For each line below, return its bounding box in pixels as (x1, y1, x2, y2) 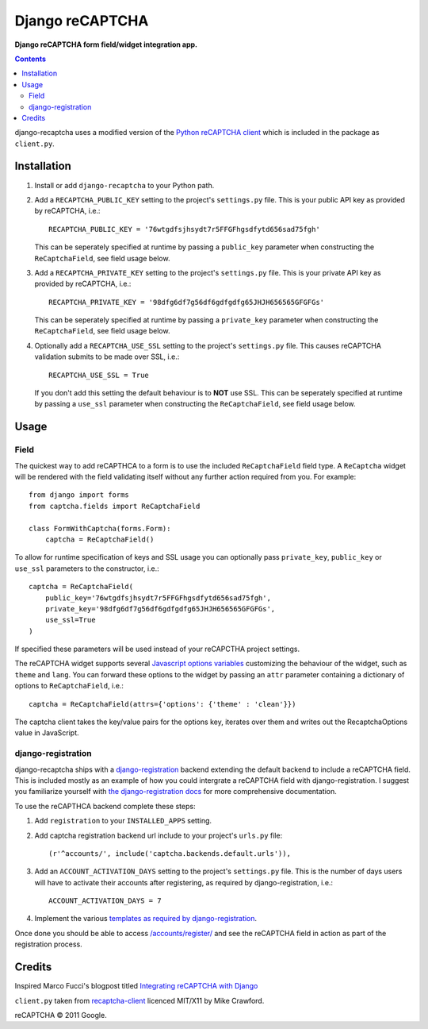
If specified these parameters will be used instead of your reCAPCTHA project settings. (14, 644, 300, 654)
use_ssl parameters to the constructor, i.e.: (14, 564, 160, 573)
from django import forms (29, 491, 130, 499)
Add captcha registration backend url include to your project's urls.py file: (34, 831, 283, 840)
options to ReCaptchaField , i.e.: (14, 681, 124, 691)
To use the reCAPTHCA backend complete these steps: (14, 801, 196, 811)
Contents (14, 54, 47, 64)
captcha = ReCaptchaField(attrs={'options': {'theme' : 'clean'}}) (29, 699, 296, 708)
